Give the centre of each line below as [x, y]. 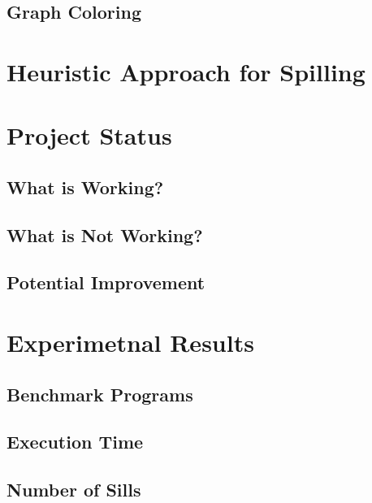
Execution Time [75, 442]
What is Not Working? [105, 234]
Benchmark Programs [100, 394]
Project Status [89, 135]
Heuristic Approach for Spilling [186, 71]
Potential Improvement [106, 282]
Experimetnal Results [130, 343]
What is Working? [85, 186]
